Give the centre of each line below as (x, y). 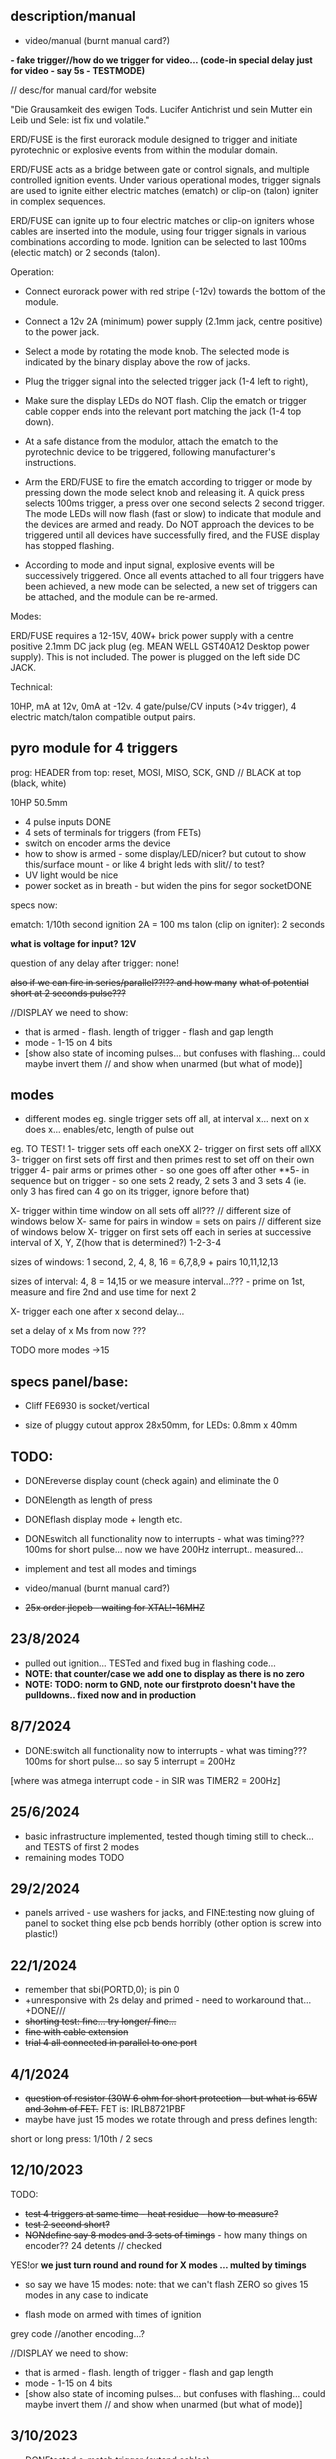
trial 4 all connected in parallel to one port (111, 2043)
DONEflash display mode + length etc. (103, 1520)
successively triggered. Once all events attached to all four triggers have (174, 575)
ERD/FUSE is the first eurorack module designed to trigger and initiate (154, 139)
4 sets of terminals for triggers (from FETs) (113, 832)
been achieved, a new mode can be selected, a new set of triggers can (171, 586)
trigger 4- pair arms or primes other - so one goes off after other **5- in (160, 1170)
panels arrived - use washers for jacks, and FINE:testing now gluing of (169, 1913)
